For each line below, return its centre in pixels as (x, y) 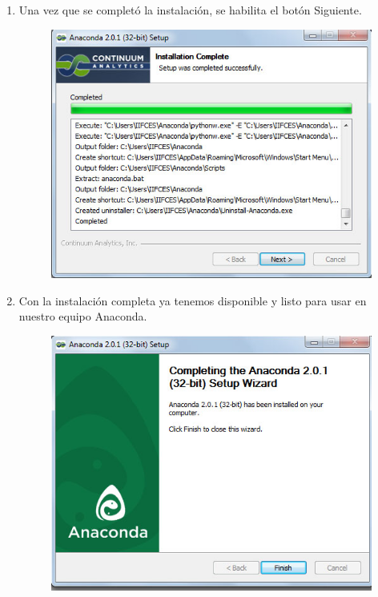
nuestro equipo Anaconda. (83, 316)
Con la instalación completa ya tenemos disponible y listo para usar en (193, 300)
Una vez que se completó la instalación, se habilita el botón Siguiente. (190, 10)
